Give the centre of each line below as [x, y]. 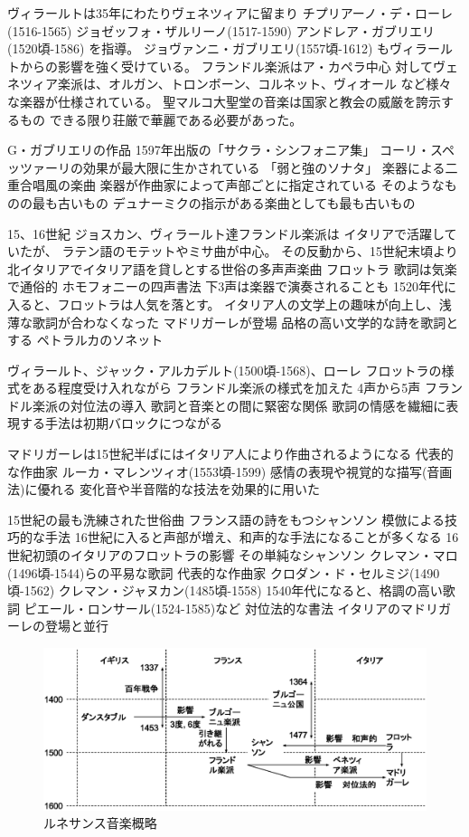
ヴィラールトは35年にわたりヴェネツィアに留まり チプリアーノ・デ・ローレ [230, 13]
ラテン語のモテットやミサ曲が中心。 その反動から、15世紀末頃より [260, 251]
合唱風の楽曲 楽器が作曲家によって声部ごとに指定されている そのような [232, 185]
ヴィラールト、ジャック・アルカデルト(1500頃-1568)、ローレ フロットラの [225, 370]
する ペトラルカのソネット [85, 340]
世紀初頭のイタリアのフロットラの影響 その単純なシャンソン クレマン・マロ [233, 555]
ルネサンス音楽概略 [100, 823]
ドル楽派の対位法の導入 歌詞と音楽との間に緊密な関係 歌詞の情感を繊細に [227, 405]
